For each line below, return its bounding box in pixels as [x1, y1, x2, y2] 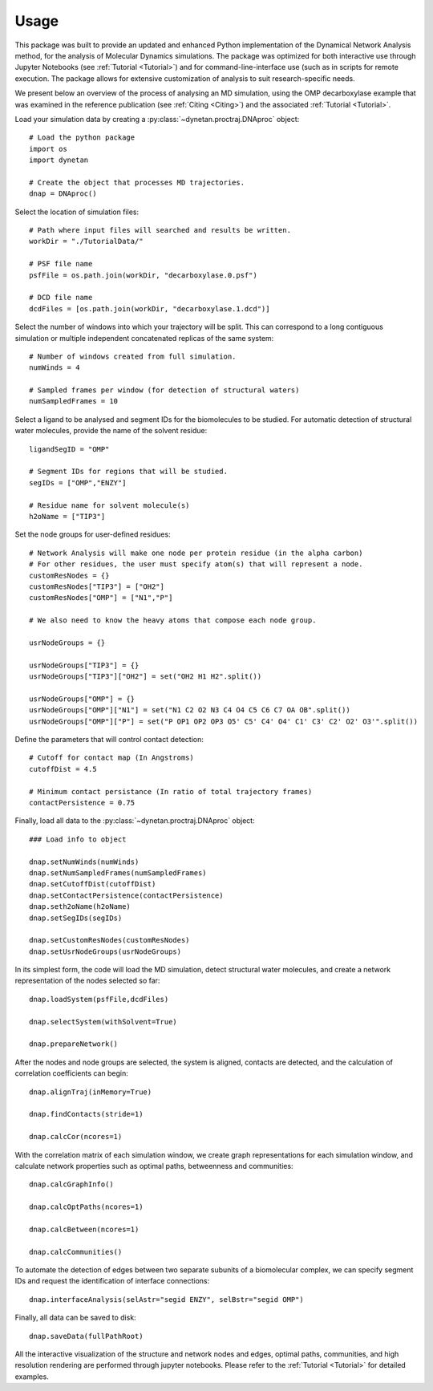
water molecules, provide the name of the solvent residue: [14, 426, 208, 436]
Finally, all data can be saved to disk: [14, 1312, 136, 1323]
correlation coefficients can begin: [14, 1069, 128, 1078]
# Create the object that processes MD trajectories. [29, 177, 245, 187]
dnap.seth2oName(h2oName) [29, 902, 132, 911]
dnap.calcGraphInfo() [29, 1180, 114, 1189]
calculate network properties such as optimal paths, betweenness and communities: [14, 1161, 293, 1170]
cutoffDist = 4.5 [29, 764, 97, 773]
